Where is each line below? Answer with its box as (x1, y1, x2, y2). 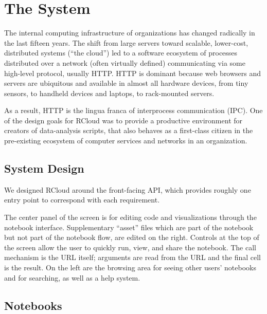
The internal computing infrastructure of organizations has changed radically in (4, 27, 255, 38)
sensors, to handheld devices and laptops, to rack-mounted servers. (4, 87, 215, 98)
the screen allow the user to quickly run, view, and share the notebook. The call (4, 242, 256, 252)
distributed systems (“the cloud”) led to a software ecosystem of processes (4, 47, 238, 58)
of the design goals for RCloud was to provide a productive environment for (4, 115, 243, 125)
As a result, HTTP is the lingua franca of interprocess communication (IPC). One (4, 105, 263, 116)
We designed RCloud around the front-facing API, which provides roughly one (4, 184, 251, 195)
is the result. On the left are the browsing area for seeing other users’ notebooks (4, 262, 257, 273)
